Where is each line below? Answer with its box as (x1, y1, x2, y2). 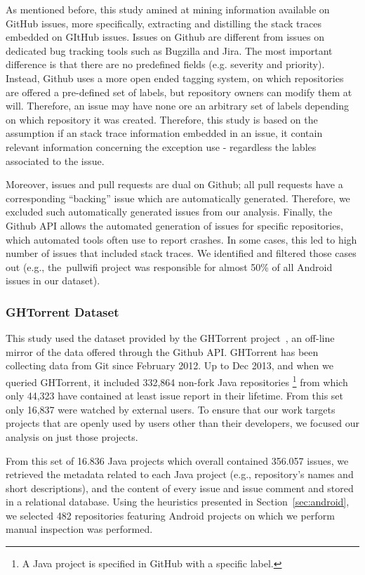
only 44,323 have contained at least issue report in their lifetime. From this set (6, 388, 343, 403)
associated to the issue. (6, 153, 105, 168)
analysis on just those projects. (6, 429, 138, 444)
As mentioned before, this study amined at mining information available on (6, 2, 330, 16)
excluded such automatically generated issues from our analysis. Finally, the (6, 204, 333, 219)
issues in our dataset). (6, 273, 100, 288)
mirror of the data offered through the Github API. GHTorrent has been (6, 344, 319, 359)
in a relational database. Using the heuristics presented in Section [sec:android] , (6, 494, 350, 509)
